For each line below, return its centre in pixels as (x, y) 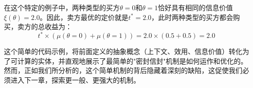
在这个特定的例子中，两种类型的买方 (62, 7)
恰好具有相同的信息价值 (195, 7)
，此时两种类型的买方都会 (192, 17)
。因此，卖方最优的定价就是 (84, 17)
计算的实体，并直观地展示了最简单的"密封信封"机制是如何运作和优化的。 (132, 61)
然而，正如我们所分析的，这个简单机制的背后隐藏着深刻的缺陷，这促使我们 (123, 70)
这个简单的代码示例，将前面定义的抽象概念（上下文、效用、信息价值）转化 (123, 51)
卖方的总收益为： (45, 26)
